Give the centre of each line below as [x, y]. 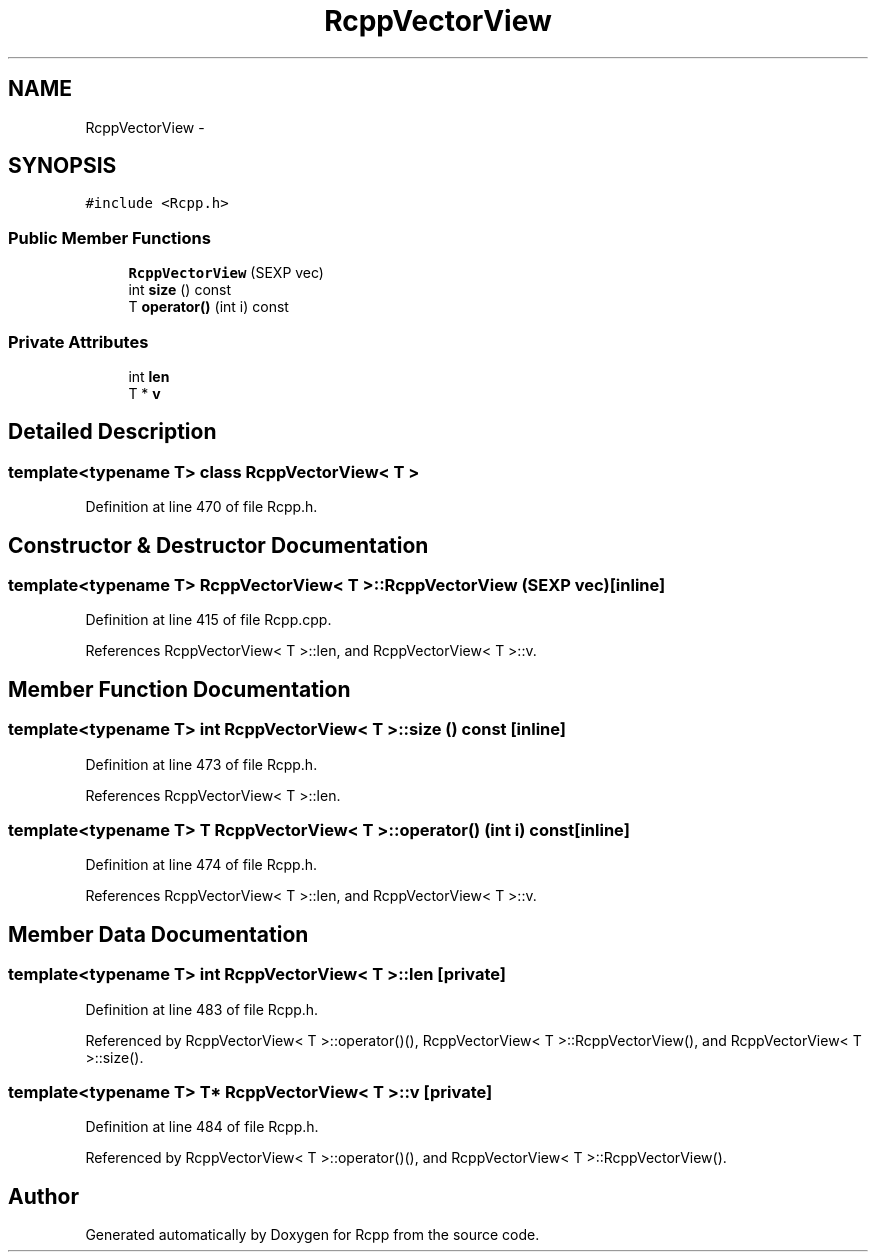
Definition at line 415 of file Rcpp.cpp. [208, 620]
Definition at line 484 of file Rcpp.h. [202, 1127]
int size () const [180, 290]
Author [43, 1196]
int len [149, 376]
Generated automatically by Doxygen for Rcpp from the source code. [312, 1235]
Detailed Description [112, 432]
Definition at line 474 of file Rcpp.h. [201, 865]
